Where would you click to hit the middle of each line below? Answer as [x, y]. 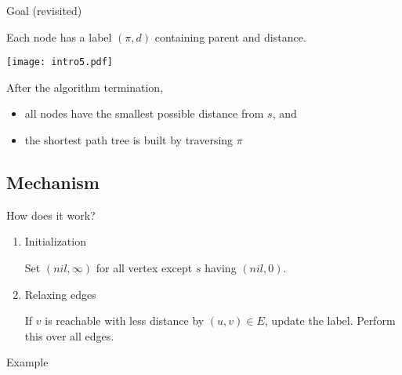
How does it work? [51, 215]
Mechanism [53, 182]
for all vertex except [144, 268]
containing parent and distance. [230, 36]
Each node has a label [59, 36]
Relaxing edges [60, 294]
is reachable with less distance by [125, 320]
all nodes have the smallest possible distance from [144, 113]
